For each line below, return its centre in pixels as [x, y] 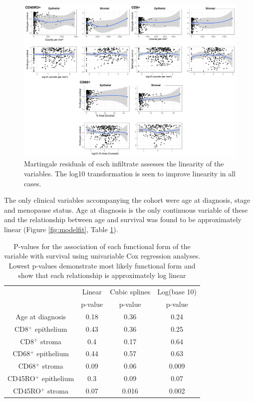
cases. [33, 183]
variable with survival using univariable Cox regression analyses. [102, 256]
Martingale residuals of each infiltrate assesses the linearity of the [124, 164]
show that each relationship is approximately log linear [102, 275]
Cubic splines [130, 292]
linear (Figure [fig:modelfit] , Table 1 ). [61, 229]
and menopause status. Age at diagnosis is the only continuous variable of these [126, 209]
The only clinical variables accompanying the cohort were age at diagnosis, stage [127, 200]
